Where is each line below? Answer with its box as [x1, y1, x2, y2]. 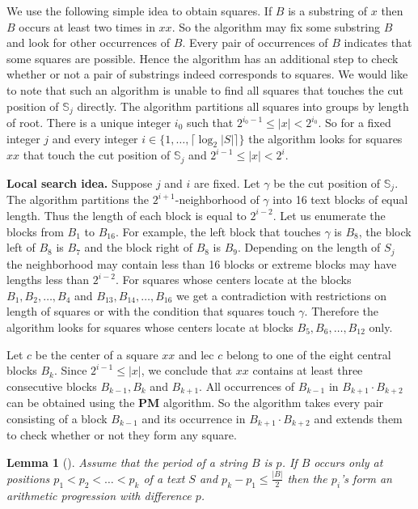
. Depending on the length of [238, 239, 381, 256]
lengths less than [6, 271, 90, 288]
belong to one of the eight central [226, 346, 391, 363]
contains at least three [252, 362, 363, 379]
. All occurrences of [199, 377, 295, 394]
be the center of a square [35, 346, 158, 363]
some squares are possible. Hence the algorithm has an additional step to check [6, 49, 399, 66]
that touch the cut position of [23, 146, 171, 163]
